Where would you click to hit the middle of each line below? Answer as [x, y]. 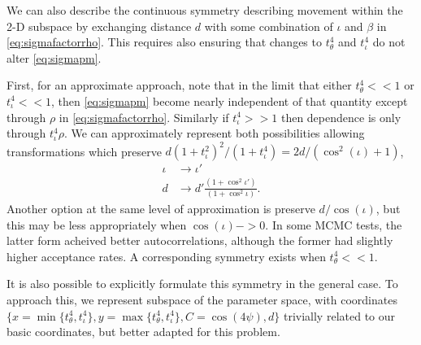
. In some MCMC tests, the [334, 224]
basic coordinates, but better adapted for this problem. [143, 332]
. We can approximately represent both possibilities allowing [214, 133]
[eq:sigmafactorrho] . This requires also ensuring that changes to [164, 42]
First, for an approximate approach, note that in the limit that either [179, 85]
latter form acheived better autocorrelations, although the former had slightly [200, 240]
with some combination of [269, 26]
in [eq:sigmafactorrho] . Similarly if [144, 117]
